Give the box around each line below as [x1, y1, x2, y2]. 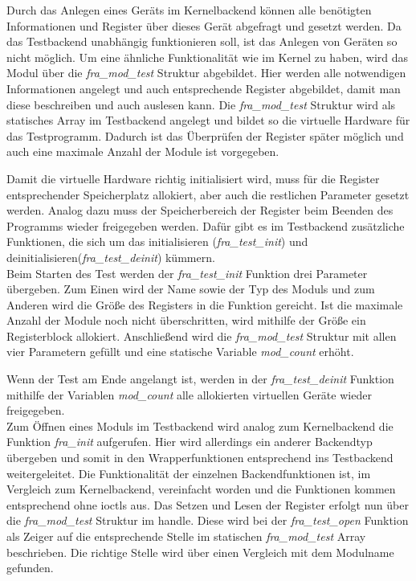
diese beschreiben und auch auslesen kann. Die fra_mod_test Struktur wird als [6, 96, 396, 113]
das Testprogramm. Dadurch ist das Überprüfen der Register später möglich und [6, 127, 404, 144]
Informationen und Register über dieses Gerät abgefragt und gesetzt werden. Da [6, 17, 402, 34]
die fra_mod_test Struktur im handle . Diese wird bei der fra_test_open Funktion [6, 512, 409, 529]
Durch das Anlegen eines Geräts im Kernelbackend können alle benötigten [6, 2, 372, 18]
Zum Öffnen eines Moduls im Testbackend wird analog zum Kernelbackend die [6, 417, 394, 434]
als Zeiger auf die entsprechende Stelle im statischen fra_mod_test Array [6, 528, 366, 544]
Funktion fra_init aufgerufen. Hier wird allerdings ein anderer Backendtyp [6, 433, 373, 450]
